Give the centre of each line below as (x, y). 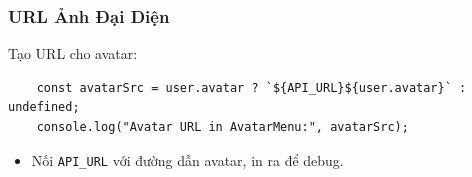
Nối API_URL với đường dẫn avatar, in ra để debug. (187, 159)
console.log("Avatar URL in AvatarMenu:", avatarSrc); (222, 127)
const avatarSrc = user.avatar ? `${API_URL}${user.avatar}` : (251, 87)
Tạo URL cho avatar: (73, 53)
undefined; (44, 107)
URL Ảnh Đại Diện (89, 15)
